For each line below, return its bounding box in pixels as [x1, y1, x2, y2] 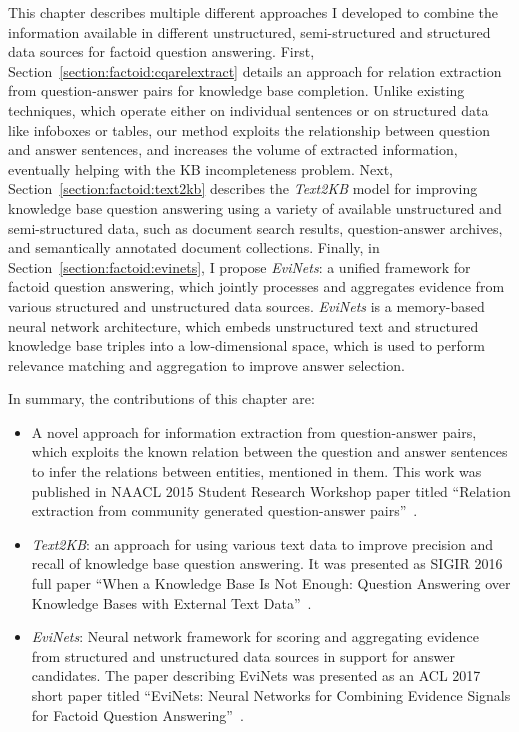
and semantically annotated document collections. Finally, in [8, 237, 380, 258]
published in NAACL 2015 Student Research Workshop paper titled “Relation [31, 480, 511, 501]
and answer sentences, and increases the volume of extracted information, [8, 139, 458, 160]
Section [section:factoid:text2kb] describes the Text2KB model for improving [8, 178, 478, 199]
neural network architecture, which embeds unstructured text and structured [8, 315, 479, 336]
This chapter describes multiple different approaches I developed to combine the [8, 2, 499, 22]
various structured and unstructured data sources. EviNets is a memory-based [8, 295, 485, 316]
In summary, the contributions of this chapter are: [8, 388, 315, 409]
